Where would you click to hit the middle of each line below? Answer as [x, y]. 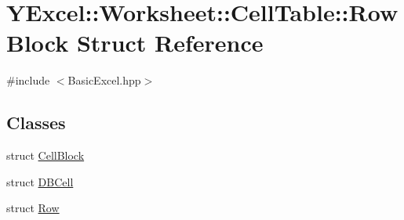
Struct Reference [170, 43]
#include [28, 80]
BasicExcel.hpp [104, 80]
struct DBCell [40, 181]
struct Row [33, 208]
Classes [36, 123]
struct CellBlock [45, 155]
